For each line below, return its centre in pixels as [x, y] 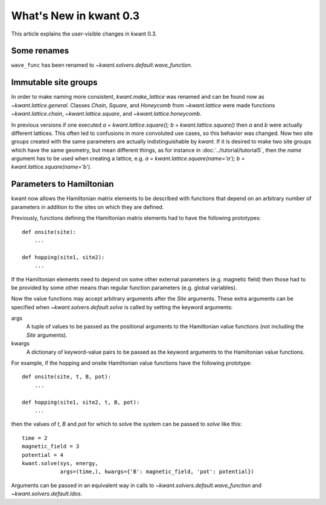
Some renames [40, 51]
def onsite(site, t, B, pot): [67, 377]
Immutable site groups [54, 82]
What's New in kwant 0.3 [75, 16]
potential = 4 [43, 455]
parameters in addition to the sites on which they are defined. [88, 207]
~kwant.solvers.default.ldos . [47, 494]
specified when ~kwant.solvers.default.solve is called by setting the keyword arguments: [122, 307]
